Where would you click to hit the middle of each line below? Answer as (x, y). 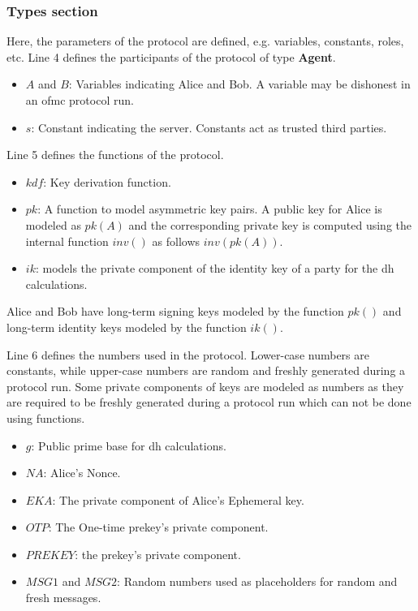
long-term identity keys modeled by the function (127, 327)
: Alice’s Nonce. (82, 473)
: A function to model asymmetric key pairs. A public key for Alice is (210, 209)
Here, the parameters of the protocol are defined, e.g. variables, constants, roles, (205, 41)
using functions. (46, 417)
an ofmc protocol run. (80, 100)
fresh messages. (63, 598)
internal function (67, 241)
